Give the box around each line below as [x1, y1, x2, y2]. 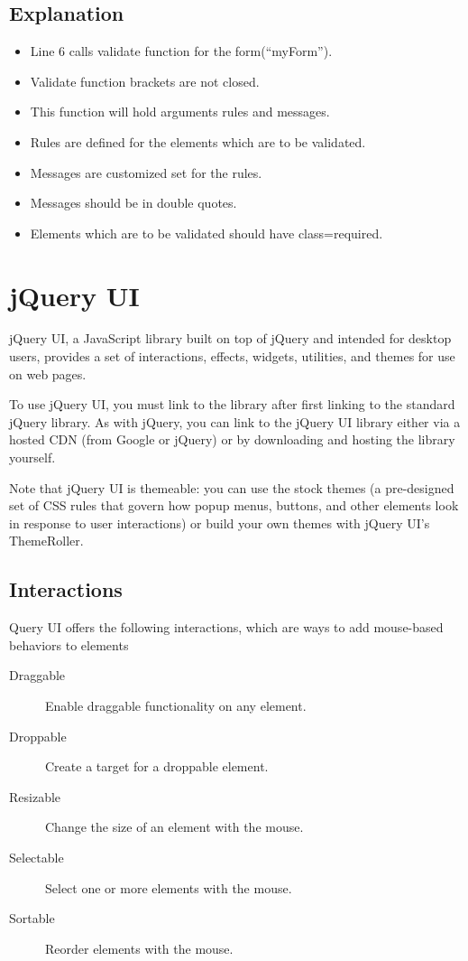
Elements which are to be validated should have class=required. [30, 223, 383, 242]
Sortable [9, 909, 55, 928]
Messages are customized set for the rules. [30, 163, 262, 182]
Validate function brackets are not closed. [30, 71, 260, 90]
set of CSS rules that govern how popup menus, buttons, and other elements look [9, 496, 459, 515]
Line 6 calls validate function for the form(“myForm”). [30, 42, 333, 61]
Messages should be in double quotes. [30, 193, 237, 212]
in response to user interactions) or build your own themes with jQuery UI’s [9, 513, 430, 532]
